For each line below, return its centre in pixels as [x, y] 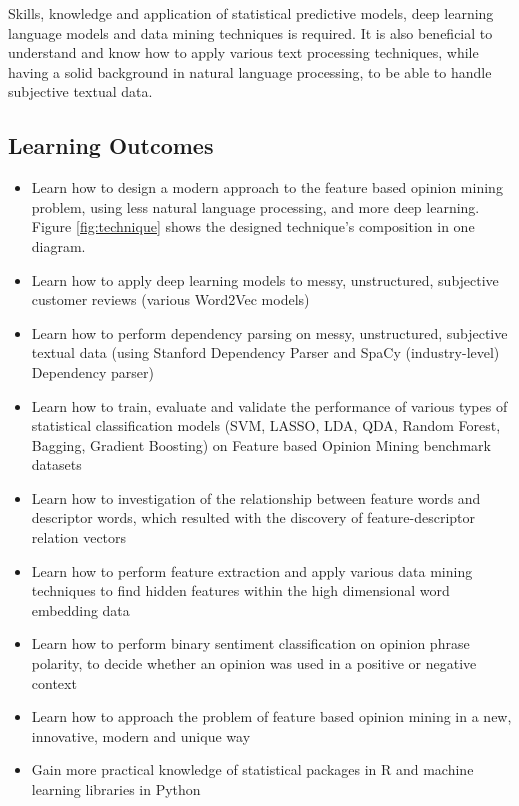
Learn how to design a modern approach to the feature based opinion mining [267, 187]
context [54, 682]
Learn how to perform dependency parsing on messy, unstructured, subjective [269, 332]
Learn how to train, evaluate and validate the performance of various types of [269, 405]
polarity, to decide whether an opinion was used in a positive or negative [254, 663]
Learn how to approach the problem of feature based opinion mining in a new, [271, 716]
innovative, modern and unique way [141, 735]
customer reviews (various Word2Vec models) [170, 299]
